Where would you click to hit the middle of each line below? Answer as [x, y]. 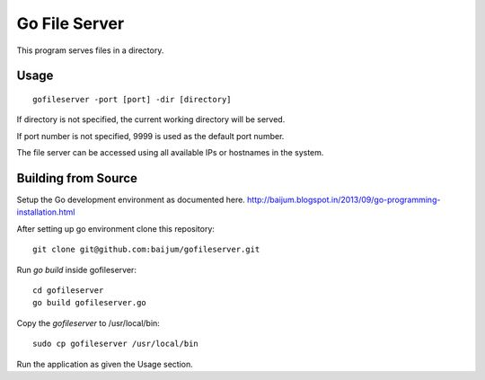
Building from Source [77, 178]
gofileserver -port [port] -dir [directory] [132, 99]
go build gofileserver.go [90, 303]
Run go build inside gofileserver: [76, 270]
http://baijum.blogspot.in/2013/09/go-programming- [344, 200]
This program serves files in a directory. [90, 50]
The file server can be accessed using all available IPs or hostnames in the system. [170, 153]
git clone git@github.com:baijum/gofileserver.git [146, 250]
